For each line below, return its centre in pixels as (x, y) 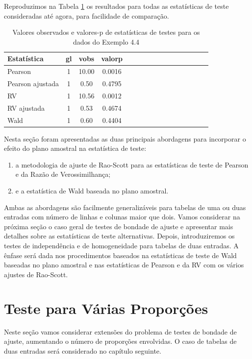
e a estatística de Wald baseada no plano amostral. (92, 191)
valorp (112, 59)
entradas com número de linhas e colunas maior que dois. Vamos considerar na (122, 217)
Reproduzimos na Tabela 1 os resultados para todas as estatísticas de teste (116, 6)
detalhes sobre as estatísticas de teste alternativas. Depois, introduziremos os (119, 236)
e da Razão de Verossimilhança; (63, 174)
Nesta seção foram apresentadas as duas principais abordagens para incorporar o (125, 138)
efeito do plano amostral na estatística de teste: (75, 148)
